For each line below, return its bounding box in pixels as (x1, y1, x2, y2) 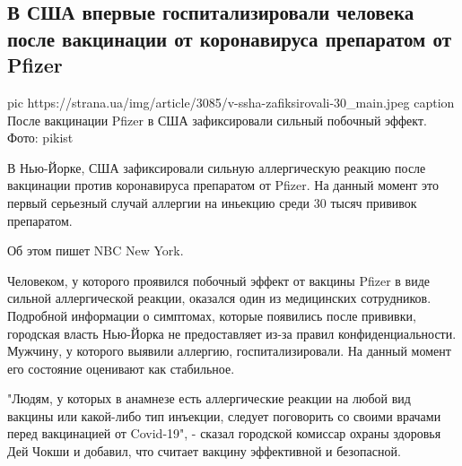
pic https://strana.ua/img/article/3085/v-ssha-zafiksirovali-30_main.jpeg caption (7, 92, 455, 111)
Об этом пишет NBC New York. (7, 241, 184, 260)
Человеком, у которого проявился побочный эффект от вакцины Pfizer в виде (7, 271, 431, 289)
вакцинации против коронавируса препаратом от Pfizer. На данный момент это (7, 176, 440, 194)
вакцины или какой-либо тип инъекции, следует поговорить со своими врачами (7, 406, 441, 425)
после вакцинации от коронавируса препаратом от (7, 24, 452, 52)
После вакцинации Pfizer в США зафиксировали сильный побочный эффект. (7, 110, 427, 129)
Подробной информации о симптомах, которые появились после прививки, (7, 306, 416, 324)
